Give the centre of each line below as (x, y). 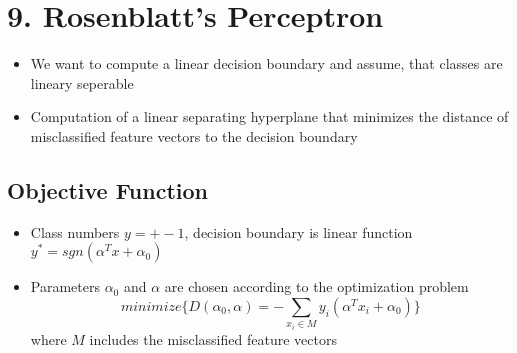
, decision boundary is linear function (298, 231)
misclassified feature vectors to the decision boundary (194, 135)
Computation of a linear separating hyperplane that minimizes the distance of (269, 116)
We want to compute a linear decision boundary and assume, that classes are (266, 63)
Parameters (65, 286)
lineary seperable (82, 82)
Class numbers (75, 231)
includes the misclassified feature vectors (213, 338)
